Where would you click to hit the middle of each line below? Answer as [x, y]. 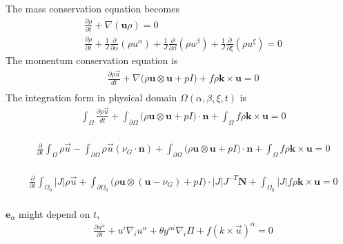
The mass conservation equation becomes [92, 8]
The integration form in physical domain [91, 98]
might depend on [55, 213]
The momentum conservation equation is [92, 60]
